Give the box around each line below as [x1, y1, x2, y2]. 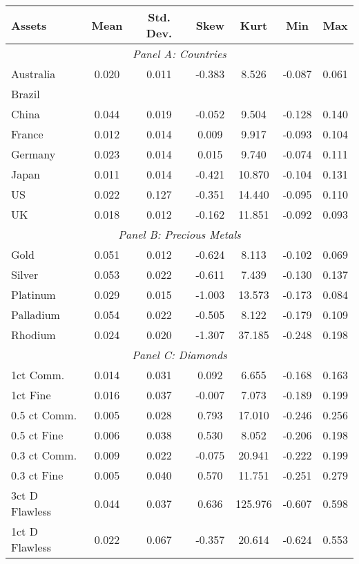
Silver [11, 266, 39, 282]
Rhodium [11, 327, 56, 343]
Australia [11, 66, 56, 82]
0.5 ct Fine [11, 427, 64, 443]
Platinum [11, 286, 56, 302]
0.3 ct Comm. [11, 447, 77, 463]
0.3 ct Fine [11, 467, 64, 483]
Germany [11, 146, 56, 162]
